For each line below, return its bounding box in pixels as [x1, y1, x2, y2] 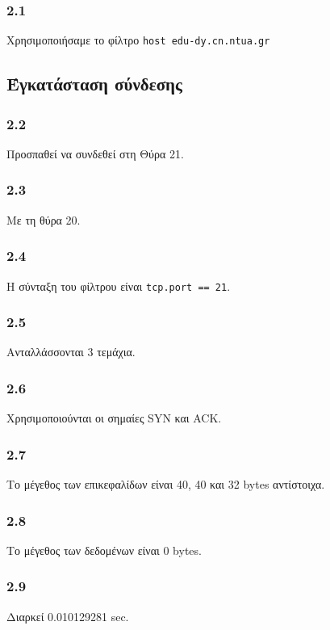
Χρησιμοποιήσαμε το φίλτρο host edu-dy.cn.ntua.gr [6, 31, 270, 48]
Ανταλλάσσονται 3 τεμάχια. [6, 343, 136, 360]
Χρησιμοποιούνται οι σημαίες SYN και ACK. [6, 409, 222, 426]
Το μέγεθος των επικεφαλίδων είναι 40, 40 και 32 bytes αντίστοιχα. [6, 476, 325, 492]
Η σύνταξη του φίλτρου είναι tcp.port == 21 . [6, 277, 231, 294]
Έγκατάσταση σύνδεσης [6, 71, 182, 96]
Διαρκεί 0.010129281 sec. [6, 607, 129, 624]
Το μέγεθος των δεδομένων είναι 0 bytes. [6, 541, 202, 558]
